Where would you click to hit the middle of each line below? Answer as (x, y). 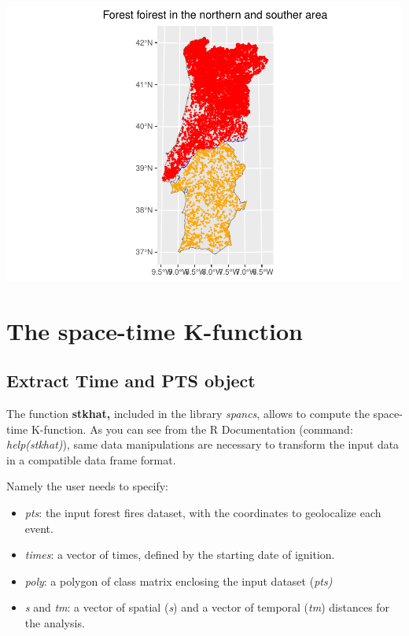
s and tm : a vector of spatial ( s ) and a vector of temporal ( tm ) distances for (207, 607)
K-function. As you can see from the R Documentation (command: (192, 429)
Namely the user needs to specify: (87, 486)
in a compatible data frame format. (91, 459)
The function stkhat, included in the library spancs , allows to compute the (188, 414)
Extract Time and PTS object (131, 381)
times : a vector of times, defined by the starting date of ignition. (180, 555)
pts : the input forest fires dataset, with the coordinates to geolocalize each (203, 513)
